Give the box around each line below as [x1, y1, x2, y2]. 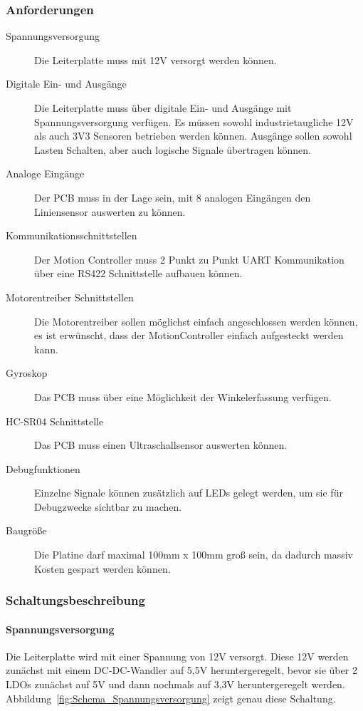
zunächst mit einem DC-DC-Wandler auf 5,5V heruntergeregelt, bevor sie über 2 [6, 663, 357, 678]
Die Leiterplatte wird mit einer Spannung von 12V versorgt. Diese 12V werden [6, 648, 349, 663]
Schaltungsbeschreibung [6, 591, 145, 609]
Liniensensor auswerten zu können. [34, 204, 186, 219]
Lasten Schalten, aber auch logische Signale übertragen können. [34, 142, 311, 157]
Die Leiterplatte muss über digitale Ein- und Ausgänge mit [34, 100, 292, 115]
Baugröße [6, 523, 47, 538]
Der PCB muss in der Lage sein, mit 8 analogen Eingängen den [34, 190, 311, 204]
